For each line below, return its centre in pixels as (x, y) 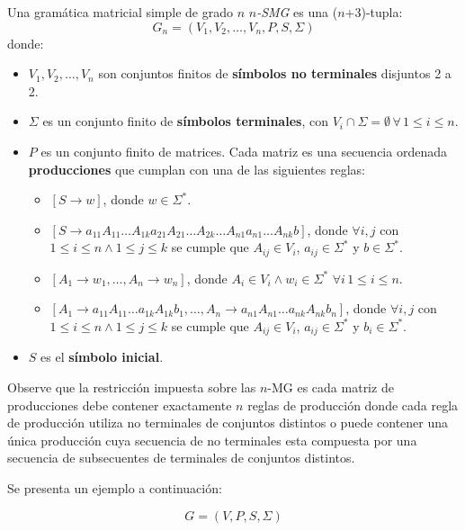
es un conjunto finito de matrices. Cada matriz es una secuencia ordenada (244, 151)
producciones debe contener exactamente (120, 405)
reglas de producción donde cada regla (353, 405)
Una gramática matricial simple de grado (121, 12)
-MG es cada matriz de (331, 387)
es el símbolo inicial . (102, 357)
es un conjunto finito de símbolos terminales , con (185, 121)
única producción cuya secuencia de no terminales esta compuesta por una (212, 440)
